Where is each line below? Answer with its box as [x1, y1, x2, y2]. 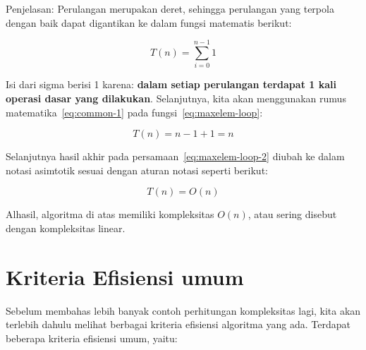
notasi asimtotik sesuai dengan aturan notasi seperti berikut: [6, 162, 268, 177]
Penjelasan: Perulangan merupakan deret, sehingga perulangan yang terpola [6, 1, 334, 16]
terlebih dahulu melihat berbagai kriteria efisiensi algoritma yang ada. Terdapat [6, 317, 350, 332]
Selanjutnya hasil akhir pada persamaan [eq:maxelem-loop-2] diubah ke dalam [6, 149, 345, 164]
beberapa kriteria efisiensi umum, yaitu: [6, 330, 178, 345]
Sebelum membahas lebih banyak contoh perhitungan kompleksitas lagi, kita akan [6, 303, 361, 318]
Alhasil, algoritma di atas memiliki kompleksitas [6, 207, 214, 222]
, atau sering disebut [248, 207, 337, 222]
